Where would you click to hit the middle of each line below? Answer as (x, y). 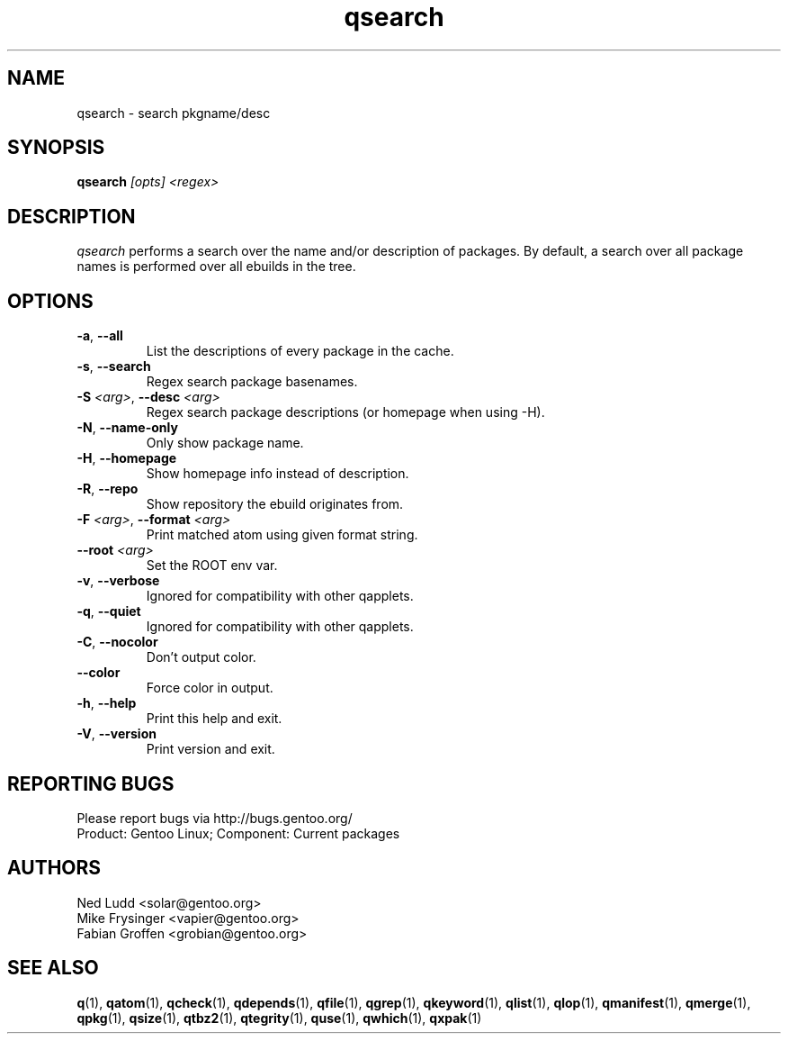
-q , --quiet (109, 611)
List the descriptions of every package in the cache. (300, 351)
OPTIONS (50, 301)
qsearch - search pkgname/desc (174, 113)
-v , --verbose (118, 581)
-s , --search (114, 367)
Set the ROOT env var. (212, 566)
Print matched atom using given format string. (282, 535)
